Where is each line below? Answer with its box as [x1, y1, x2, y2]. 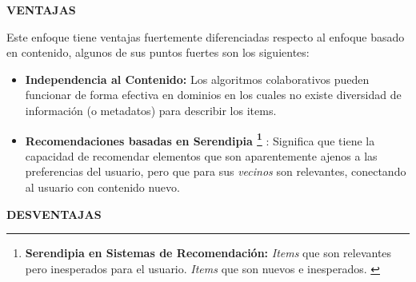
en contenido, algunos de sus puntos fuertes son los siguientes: [6, 44, 310, 61]
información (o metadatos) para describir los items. [25, 101, 277, 118]
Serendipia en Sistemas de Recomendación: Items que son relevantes [25, 244, 392, 261]
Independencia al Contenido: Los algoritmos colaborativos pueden [25, 70, 370, 87]
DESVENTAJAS [6, 205, 102, 222]
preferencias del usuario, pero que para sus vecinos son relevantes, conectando [25, 163, 406, 180]
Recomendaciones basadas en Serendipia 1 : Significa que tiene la [25, 129, 375, 149]
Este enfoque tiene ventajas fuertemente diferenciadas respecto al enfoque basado [6, 28, 405, 45]
